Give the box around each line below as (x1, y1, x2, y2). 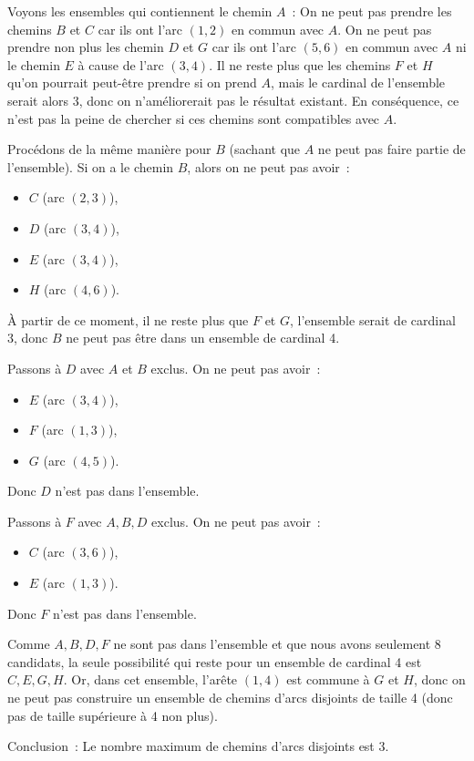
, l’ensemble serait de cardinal (289, 310, 456, 329)
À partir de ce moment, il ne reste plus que (7, 310, 249, 329)
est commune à (286, 670, 370, 689)
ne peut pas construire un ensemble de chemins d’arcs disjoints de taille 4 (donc (7, 688, 453, 707)
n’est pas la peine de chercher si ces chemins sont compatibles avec (7, 108, 380, 128)
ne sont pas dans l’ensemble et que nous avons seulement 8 (113, 634, 441, 653)
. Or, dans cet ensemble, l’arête (63, 670, 238, 689)
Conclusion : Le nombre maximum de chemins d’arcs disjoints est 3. (7, 736, 389, 756)
